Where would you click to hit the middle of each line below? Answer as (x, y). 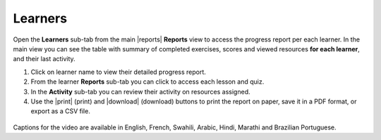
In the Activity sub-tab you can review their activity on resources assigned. (140, 91)
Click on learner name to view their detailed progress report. (118, 72)
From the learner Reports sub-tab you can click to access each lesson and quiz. (147, 82)
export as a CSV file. (61, 111)
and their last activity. (44, 59)
